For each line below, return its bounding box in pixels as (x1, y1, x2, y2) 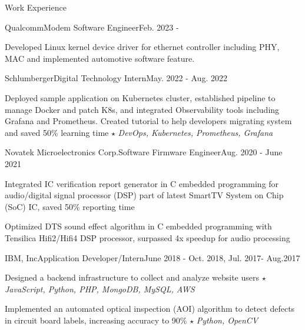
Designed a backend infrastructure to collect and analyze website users (5, 271, 259, 284)
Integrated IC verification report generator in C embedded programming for (5, 177, 279, 189)
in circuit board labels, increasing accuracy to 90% (5, 314, 187, 326)
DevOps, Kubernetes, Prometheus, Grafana (118, 126, 273, 138)
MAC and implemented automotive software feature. (5, 52, 195, 64)
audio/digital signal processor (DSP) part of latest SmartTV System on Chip (5, 189, 284, 201)
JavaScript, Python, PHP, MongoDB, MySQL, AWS (5, 282, 195, 295)
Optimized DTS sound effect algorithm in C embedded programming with (5, 220, 272, 232)
